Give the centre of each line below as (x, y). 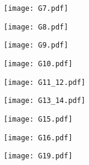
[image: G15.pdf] (38, 119)
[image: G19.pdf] (38, 156)
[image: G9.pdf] (36, 45)
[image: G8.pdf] (36, 27)
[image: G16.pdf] (38, 138)
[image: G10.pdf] (38, 64)
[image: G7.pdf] (36, 8)
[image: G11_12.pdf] (45, 82)
